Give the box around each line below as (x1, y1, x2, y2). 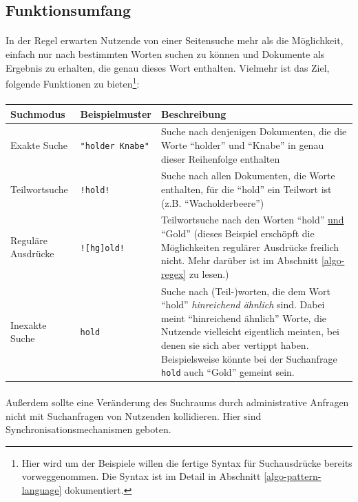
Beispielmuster (80, 106, 152, 121)
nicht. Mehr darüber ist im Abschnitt (161, 253, 319, 268)
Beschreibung (161, 106, 227, 121)
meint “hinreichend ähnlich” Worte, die (161, 310, 327, 325)
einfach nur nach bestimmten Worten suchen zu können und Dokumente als (6, 46, 325, 61)
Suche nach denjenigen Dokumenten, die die (161, 124, 347, 139)
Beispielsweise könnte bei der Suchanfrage (161, 351, 337, 365)
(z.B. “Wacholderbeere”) (161, 195, 264, 210)
